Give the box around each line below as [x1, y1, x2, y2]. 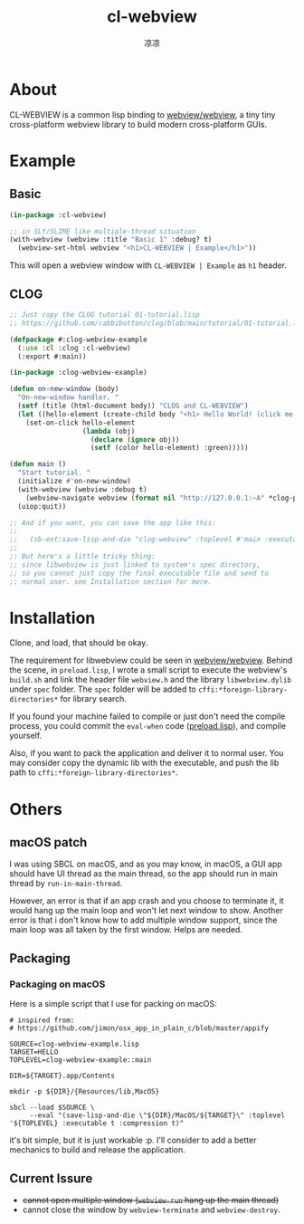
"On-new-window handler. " [17, 393, 119, 402]
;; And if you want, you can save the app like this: [9, 518, 217, 527]
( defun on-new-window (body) [9, 385, 119, 394]
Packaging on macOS [9, 978, 106, 990]
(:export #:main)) [17, 351, 88, 361]
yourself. [9, 731, 43, 741]
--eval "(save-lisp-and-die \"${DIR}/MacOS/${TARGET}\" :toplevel [29, 1111, 285, 1120]
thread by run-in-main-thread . [9, 878, 123, 889]
